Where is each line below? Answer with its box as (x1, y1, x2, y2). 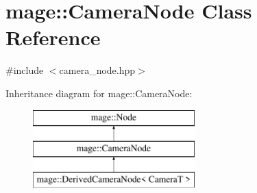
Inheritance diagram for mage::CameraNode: (5, 86, 193, 100)
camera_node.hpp (59, 63, 136, 77)
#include (5, 63, 44, 77)
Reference (5, 23, 101, 51)
